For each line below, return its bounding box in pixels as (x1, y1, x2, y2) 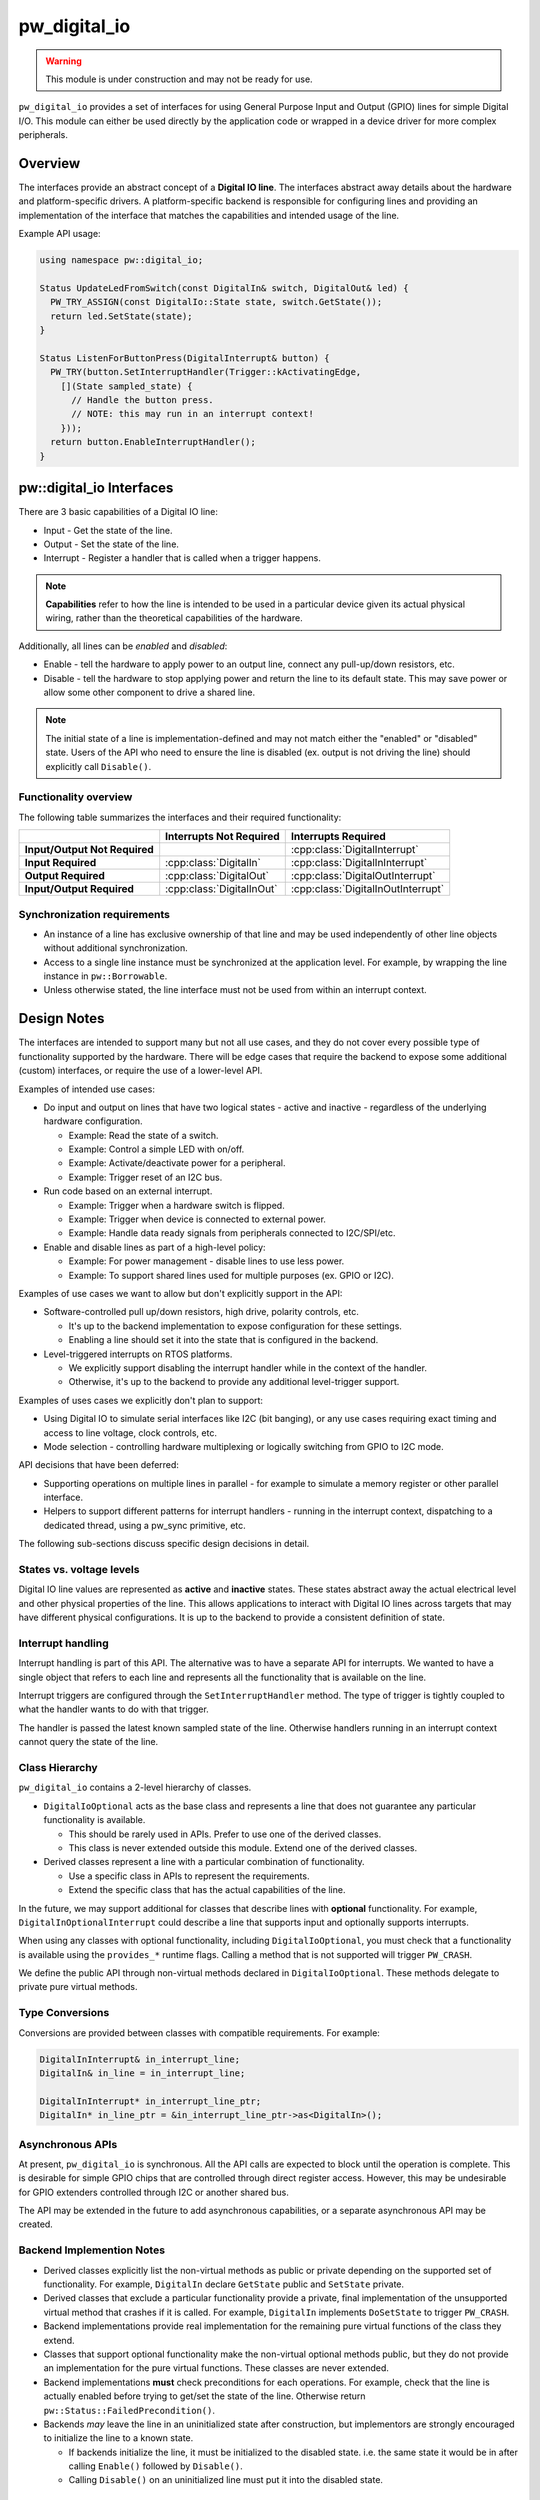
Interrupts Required (290, 830, 387, 844)
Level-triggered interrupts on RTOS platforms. (43, 1348, 233, 1360)
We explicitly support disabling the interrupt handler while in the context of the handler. (68, 1361, 427, 1374)
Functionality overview (18, 790, 133, 804)
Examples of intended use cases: (18, 1083, 155, 1095)
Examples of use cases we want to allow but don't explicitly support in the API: (18, 1288, 343, 1299)
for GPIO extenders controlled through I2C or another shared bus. (18, 2186, 289, 2198)
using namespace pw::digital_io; (39, 255, 204, 266)
